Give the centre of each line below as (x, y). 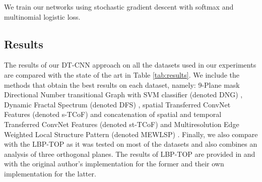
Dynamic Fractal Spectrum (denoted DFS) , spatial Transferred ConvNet (117, 104)
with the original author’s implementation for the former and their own (114, 164)
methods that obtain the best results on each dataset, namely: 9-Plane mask (122, 84)
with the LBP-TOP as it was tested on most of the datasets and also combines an (131, 144)
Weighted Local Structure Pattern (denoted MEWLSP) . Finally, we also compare (131, 134)
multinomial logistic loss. (42, 16)
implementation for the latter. (50, 173)
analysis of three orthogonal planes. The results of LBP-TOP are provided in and (130, 154)
